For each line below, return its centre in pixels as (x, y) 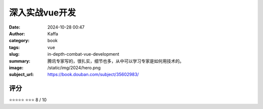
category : (19, 41)
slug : (14, 54)
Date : (15, 27)
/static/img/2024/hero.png (74, 67)
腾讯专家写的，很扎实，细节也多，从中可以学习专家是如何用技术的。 (116, 61)
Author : (17, 33)
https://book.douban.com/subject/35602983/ (93, 75)
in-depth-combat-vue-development (83, 54)
